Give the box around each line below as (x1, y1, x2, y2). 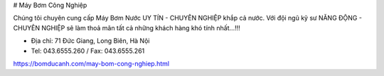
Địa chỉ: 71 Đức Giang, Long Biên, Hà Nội (31, 37, 150, 45)
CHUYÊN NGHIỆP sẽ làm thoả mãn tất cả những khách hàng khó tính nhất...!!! (13, 23, 241, 32)
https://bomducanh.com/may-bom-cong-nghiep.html (13, 59, 170, 68)
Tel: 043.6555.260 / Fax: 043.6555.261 (31, 46, 145, 55)
